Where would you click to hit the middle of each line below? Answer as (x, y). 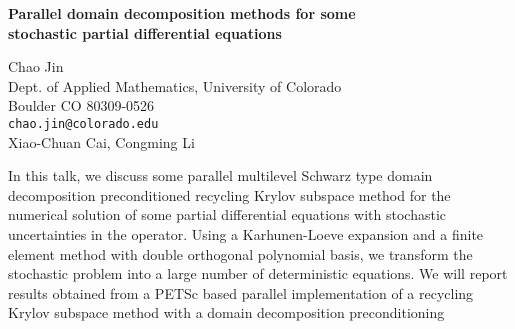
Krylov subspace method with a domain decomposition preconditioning (226, 312)
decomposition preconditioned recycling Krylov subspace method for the (229, 194)
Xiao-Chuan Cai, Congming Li (101, 141)
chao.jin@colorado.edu (83, 123)
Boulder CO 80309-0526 (81, 105)
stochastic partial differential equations (145, 32)
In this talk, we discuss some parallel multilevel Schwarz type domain (220, 175)
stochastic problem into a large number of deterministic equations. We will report (258, 273)
